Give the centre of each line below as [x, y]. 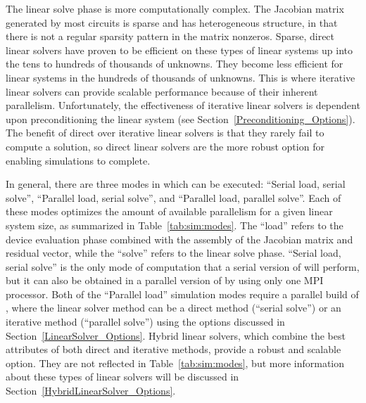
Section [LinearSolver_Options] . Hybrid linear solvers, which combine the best [176, 335]
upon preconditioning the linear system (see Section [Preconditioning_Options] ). [181, 119]
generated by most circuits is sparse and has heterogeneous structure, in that [172, 22]
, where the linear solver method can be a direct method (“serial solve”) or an [173, 308]
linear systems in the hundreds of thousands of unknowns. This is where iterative [181, 77]
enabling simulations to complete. [78, 160]
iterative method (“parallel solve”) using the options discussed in [145, 322]
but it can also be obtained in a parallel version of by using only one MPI [165, 280]
